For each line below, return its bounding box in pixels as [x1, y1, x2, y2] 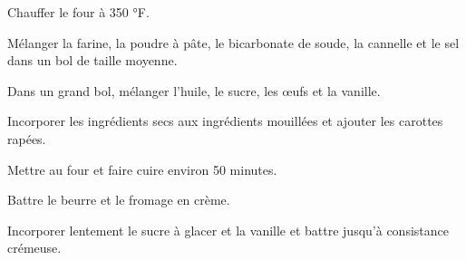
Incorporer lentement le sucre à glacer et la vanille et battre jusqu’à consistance [7, 220, 449, 239]
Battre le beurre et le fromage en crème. [7, 190, 230, 209]
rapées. [7, 129, 46, 148]
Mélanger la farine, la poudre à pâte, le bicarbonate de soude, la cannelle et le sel [7, 33, 460, 52]
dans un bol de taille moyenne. [7, 51, 178, 70]
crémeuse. [7, 238, 62, 257]
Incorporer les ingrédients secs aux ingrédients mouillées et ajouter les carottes [7, 111, 443, 130]
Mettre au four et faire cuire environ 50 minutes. [7, 159, 277, 178]
